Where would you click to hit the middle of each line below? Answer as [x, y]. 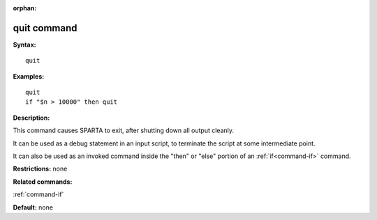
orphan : [25, 8]
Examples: [29, 76]
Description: [31, 118]
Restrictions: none [40, 169]
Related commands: [43, 182]
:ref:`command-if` [38, 194]
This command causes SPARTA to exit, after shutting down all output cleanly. [123, 131]
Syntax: [24, 45]
